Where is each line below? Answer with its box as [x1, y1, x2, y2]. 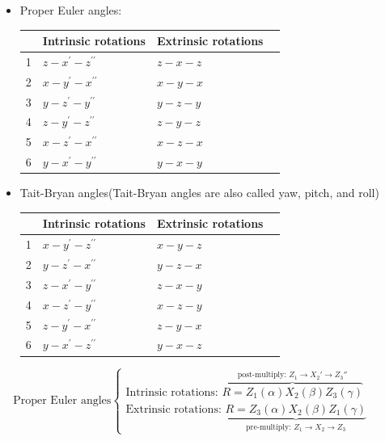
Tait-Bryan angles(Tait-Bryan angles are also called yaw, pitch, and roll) [19, 184, 379, 201]
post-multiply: [237, 371, 286, 380]
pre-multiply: [246, 422, 291, 431]
